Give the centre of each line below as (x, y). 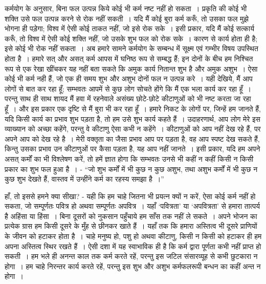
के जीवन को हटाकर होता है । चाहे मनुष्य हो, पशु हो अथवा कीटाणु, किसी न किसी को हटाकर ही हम (133, 236)
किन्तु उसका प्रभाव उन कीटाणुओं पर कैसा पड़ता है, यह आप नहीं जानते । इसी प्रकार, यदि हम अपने (132, 149)
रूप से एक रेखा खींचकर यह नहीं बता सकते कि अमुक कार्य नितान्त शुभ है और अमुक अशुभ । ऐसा (131, 68)
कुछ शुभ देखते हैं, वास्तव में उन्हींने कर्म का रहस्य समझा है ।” (84, 179)
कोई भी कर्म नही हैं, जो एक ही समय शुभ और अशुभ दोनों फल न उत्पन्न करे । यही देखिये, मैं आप (129, 79)
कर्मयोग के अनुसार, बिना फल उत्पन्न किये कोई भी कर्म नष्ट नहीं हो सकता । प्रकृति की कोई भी (126, 8)
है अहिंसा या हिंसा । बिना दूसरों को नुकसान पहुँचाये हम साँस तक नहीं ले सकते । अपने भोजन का (131, 216)
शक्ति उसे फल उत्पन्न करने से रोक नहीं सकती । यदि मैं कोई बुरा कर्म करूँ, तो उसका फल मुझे (127, 18)
